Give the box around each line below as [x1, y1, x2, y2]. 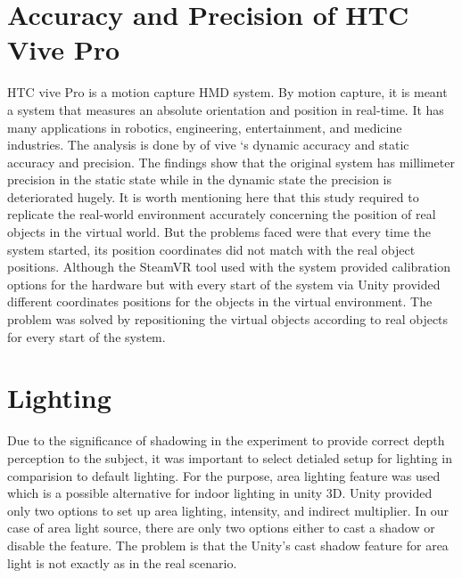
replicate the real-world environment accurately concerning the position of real [7, 205, 436, 224]
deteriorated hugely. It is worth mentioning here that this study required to [7, 187, 419, 206]
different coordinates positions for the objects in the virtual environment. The [7, 292, 433, 311]
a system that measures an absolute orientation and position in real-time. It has [7, 100, 444, 118]
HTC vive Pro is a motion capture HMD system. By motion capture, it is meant [7, 83, 448, 102]
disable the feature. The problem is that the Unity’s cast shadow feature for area [7, 535, 449, 554]
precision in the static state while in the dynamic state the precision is [7, 170, 392, 189]
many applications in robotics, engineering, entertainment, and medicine [7, 118, 402, 136]
